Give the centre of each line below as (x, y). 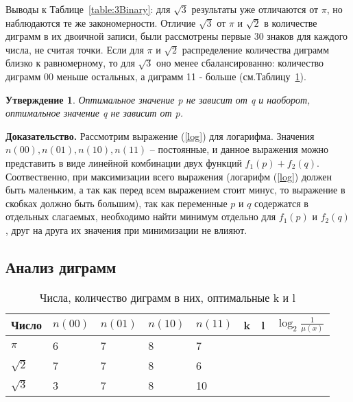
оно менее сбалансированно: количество (240, 63)
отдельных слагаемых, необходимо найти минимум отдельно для (141, 216)
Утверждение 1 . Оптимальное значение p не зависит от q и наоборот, (158, 99)
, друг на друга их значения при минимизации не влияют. (126, 229)
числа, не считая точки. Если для (75, 49)
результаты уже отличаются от (255, 9)
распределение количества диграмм (256, 49)
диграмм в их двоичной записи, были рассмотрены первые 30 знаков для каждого (177, 36)
